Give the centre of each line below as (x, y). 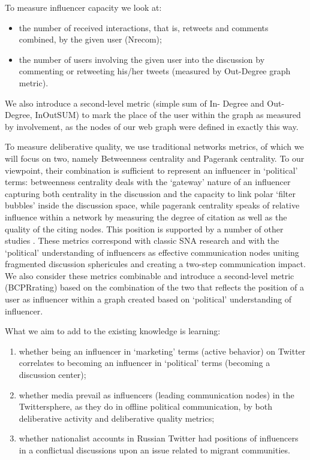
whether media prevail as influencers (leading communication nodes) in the (156, 394)
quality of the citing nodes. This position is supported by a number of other (144, 229)
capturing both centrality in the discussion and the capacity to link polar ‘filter (151, 193)
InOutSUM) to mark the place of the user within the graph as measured (168, 115)
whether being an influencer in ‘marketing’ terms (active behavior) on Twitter (162, 351)
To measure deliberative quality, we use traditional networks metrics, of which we (154, 146)
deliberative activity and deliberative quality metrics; (117, 418)
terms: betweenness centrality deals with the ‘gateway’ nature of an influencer (148, 182)
